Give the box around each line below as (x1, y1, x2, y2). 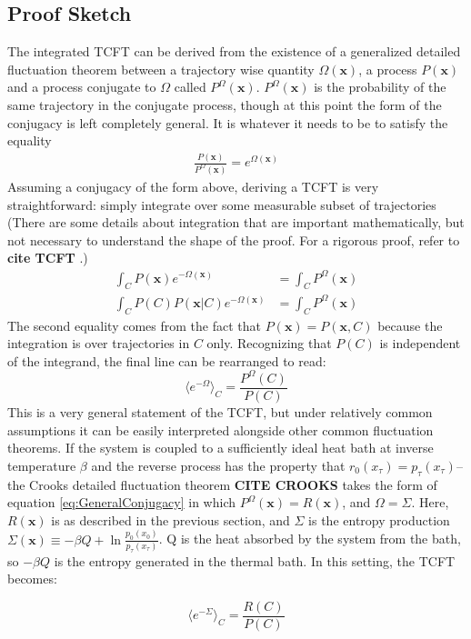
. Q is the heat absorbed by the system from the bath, (158, 529, 461, 548)
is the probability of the (314, 77, 446, 96)
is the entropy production (308, 510, 450, 529)
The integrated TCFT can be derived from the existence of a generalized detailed (7, 42, 461, 61)
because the (377, 315, 443, 334)
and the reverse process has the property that (91, 455, 346, 474)
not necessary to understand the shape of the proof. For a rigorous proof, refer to (7, 230, 460, 249)
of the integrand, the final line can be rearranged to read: (7, 351, 326, 370)
